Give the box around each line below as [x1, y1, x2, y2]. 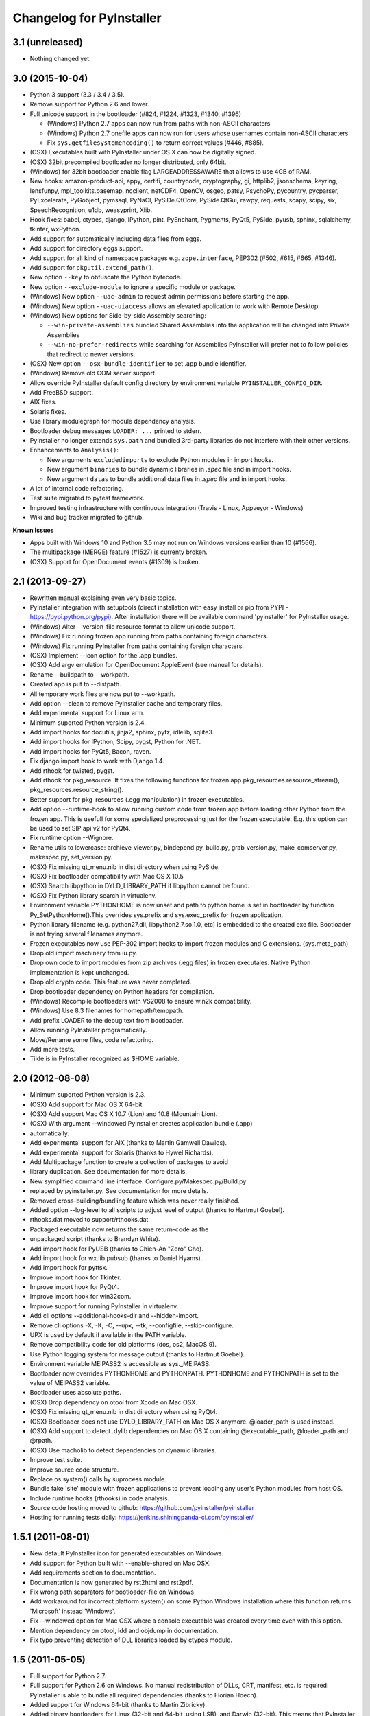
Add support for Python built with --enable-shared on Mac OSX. [29, 1559, 211, 1567]
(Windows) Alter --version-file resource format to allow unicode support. [29, 622, 236, 631]
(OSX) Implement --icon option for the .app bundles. [29, 651, 178, 659]
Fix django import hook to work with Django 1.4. [29, 757, 164, 765]
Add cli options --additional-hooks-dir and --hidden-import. [29, 1312, 199, 1320]
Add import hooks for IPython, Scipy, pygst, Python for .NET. [29, 738, 201, 746]
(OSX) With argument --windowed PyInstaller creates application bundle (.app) [29, 1120, 253, 1128]
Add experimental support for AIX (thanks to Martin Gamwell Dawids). [29, 1139, 227, 1147]
